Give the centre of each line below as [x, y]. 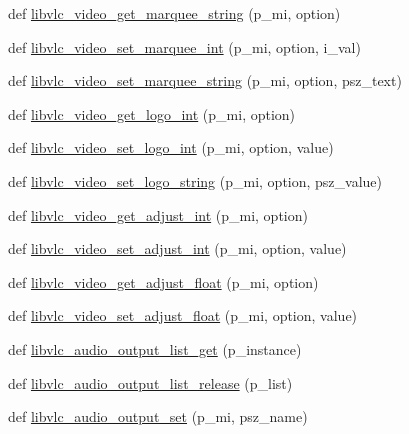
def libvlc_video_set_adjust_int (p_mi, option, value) [177, 248]
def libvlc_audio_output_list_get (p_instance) [155, 348]
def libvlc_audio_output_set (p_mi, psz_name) [158, 416]
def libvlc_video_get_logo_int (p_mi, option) [152, 113]
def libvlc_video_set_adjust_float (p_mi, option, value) [183, 315]
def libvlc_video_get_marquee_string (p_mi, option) [174, 13]
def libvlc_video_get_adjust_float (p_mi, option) [163, 281]
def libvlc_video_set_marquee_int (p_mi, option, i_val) [184, 46]
